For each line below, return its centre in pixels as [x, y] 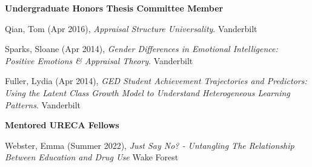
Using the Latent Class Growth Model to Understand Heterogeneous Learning [148, 92]
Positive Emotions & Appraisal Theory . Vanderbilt [99, 60]
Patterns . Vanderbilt [43, 104]
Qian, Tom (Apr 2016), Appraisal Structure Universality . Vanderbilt [131, 28]
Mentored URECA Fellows [62, 125]
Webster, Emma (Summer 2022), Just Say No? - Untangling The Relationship [150, 145]
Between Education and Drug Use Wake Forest [92, 157]
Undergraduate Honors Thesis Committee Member [114, 8]
